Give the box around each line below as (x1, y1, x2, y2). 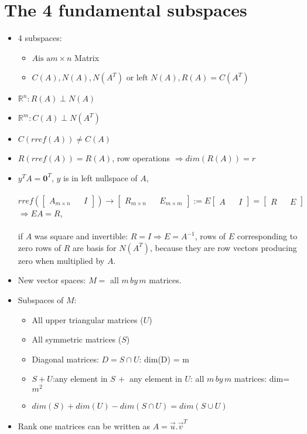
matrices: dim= (234, 372, 290, 385)
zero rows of (18, 241, 62, 253)
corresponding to (237, 230, 298, 242)
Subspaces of (18, 294, 64, 306)
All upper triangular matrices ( (32, 313, 144, 325)
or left (126, 74, 148, 83)
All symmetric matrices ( (32, 333, 122, 345)
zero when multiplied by (18, 254, 105, 266)
